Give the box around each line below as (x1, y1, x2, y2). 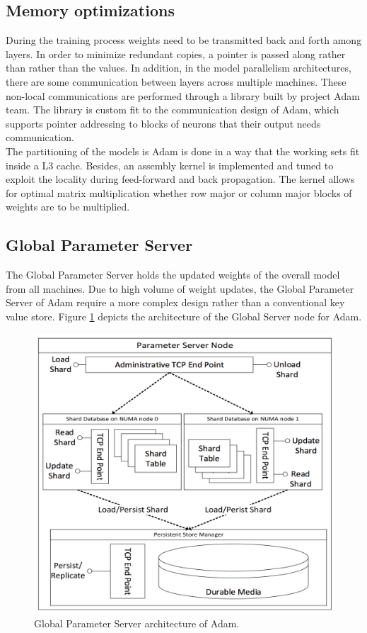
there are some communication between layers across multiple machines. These (6, 74, 346, 89)
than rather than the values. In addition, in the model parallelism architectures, (6, 60, 351, 75)
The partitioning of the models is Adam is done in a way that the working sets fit (6, 143, 360, 158)
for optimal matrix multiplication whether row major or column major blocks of (6, 185, 352, 200)
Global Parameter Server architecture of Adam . (34, 616, 240, 631)
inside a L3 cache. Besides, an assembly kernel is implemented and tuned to (6, 157, 334, 172)
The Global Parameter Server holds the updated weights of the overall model (6, 267, 340, 282)
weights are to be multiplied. (6, 199, 130, 214)
